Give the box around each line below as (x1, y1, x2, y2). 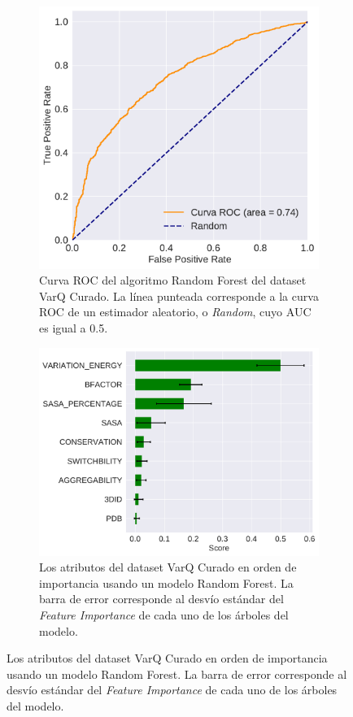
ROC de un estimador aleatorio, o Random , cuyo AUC (39, 303, 312, 320)
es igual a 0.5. (39, 319, 108, 337)
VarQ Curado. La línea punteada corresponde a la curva (39, 287, 319, 304)
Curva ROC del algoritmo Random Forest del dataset (39, 272, 307, 289)
